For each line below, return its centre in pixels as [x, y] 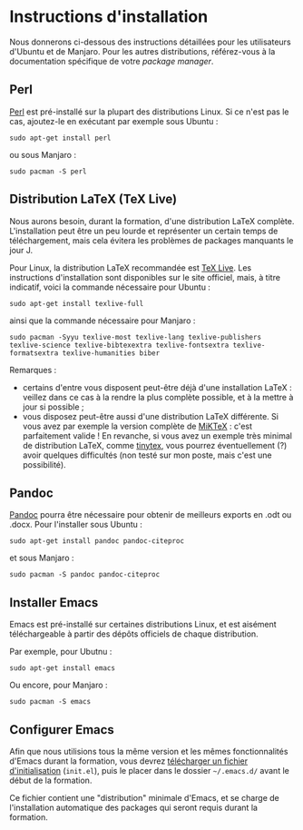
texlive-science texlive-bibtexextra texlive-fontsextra [119, 345]
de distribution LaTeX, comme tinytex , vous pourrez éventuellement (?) [155, 445]
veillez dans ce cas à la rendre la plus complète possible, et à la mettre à [158, 397]
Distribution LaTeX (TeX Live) [93, 199]
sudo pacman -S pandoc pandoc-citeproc [85, 575]
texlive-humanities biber [111, 353]
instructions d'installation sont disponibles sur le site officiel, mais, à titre [145, 277]
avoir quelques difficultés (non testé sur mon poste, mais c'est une [147, 455]
